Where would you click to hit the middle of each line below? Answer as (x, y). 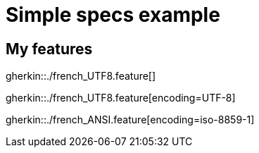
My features (49, 49)
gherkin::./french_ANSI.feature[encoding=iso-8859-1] (130, 120)
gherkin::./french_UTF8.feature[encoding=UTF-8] (121, 98)
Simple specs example (113, 15)
